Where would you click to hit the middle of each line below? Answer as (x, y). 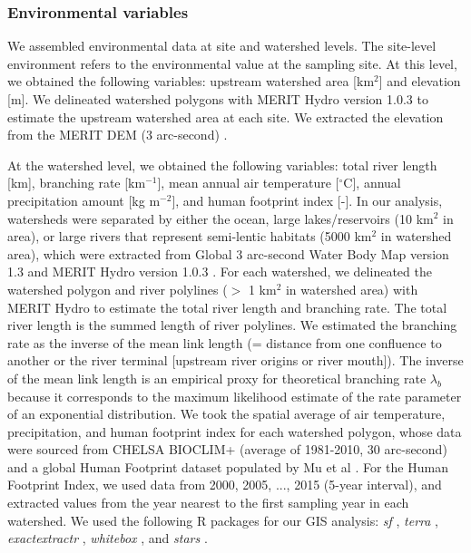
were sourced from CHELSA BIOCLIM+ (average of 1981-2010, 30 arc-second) (227, 449)
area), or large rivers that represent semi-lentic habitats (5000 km (190, 236)
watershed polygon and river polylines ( (118, 289)
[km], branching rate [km (77, 183)
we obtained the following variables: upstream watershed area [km (191, 81)
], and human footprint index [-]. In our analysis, (307, 200)
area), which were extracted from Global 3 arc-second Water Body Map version (228, 253)
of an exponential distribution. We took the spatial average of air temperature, (226, 414)
